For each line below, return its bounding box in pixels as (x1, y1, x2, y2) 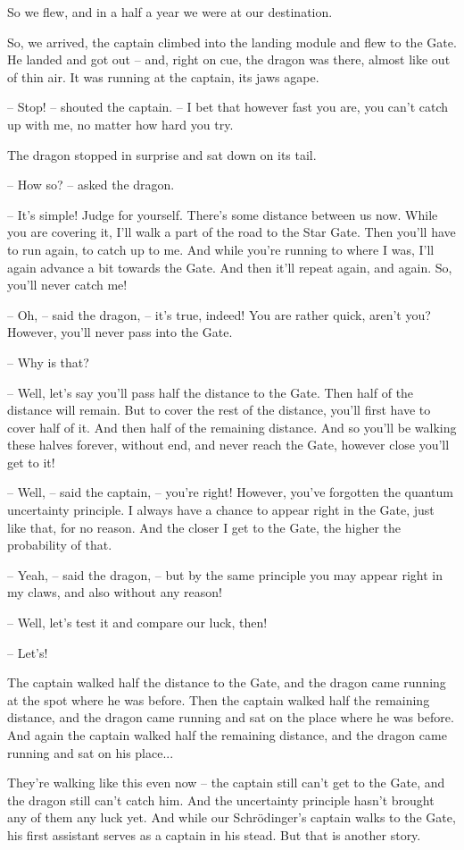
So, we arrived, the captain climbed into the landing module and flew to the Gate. (7, 32, 457, 51)
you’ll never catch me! (7, 275, 128, 294)
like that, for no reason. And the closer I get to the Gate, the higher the (7, 518, 401, 536)
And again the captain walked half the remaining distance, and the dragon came (7, 726, 447, 744)
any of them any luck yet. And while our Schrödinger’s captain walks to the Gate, (7, 808, 456, 827)
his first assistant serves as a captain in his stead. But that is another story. (7, 825, 421, 844)
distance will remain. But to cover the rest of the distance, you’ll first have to (7, 400, 431, 419)
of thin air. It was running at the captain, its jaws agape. (7, 67, 319, 86)
